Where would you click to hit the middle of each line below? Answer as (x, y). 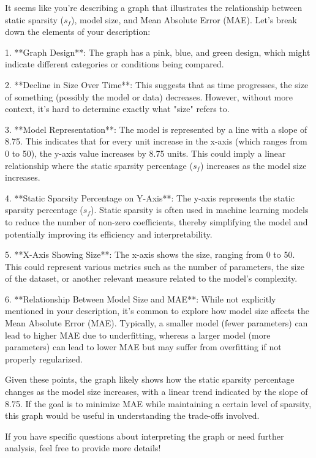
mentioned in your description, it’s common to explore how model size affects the (157, 311)
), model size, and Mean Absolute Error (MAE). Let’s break (184, 19)
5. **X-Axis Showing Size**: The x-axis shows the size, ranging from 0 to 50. (150, 254)
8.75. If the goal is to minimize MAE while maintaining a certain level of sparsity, (158, 403)
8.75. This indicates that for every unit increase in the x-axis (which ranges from (156, 141)
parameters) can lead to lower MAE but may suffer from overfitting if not (143, 347)
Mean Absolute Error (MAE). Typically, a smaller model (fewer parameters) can (156, 323)
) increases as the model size (254, 165)
